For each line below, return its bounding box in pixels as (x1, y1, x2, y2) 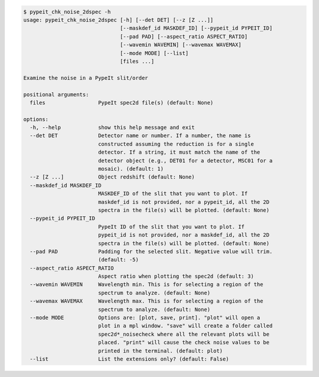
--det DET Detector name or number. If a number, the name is (30, 132, 251, 139)
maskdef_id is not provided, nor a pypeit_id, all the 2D (97, 199, 270, 205)
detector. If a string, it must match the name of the (97, 149, 261, 156)
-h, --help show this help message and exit (30, 124, 195, 131)
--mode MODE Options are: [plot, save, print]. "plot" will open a (30, 314, 261, 321)
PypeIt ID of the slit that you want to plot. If (97, 223, 245, 230)
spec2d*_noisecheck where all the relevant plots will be (97, 331, 270, 337)
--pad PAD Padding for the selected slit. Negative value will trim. (30, 248, 273, 255)
